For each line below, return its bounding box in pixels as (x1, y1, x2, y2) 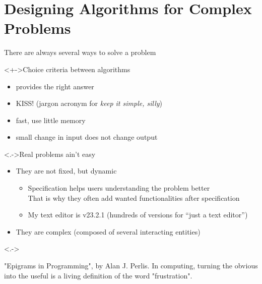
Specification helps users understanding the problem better (28, 183, 210, 193)
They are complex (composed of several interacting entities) (16, 226, 201, 237)
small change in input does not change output (16, 132, 158, 142)
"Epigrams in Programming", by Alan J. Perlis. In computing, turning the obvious (4, 260, 258, 271)
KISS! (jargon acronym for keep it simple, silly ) (16, 98, 163, 108)
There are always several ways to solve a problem (4, 47, 156, 58)
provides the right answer (16, 81, 94, 91)
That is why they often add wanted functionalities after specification (28, 192, 240, 203)
